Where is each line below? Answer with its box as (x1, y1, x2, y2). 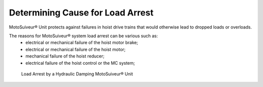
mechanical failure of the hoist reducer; (25, 53, 105, 59)
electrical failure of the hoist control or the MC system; (25, 60, 135, 66)
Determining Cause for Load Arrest (9, 7, 153, 18)
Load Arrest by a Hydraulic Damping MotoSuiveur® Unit (21, 71, 133, 77)
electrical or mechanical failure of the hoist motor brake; (25, 40, 138, 45)
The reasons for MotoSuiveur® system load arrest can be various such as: (9, 33, 158, 39)
